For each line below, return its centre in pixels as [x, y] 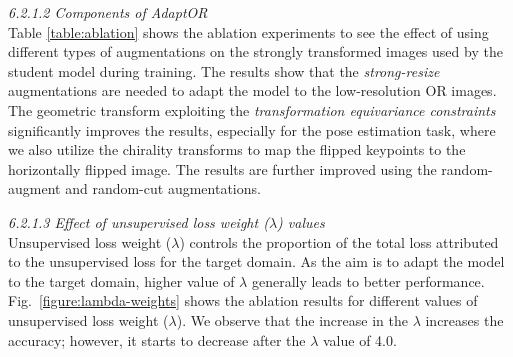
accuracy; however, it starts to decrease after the [157, 339]
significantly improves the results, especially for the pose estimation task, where [252, 129]
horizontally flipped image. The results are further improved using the [222, 168]
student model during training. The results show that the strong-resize [224, 70]
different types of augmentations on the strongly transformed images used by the [255, 51]
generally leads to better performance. [368, 280]
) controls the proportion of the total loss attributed [339, 241]
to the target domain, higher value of [121, 280]
